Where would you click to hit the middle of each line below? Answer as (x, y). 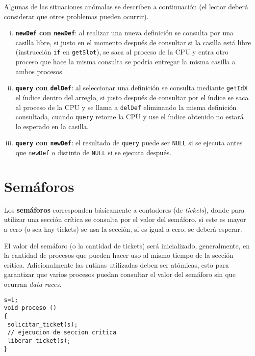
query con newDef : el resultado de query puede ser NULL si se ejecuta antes (129, 143)
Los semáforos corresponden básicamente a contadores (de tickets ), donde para (124, 209)
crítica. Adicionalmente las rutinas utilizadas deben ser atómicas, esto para (116, 264)
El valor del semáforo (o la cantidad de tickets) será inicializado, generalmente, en (127, 245)
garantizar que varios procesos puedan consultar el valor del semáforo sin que (120, 274)
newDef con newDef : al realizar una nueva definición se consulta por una (125, 33)
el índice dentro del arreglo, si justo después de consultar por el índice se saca (132, 97)
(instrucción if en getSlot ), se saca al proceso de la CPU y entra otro (122, 52)
